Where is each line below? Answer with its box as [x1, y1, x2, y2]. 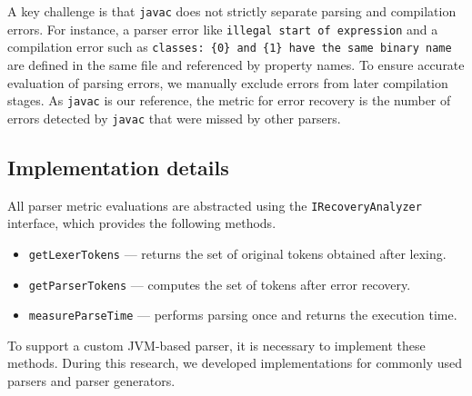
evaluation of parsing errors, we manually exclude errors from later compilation [7, 73, 448, 92]
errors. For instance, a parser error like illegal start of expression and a [7, 19, 438, 38]
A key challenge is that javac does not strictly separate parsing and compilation [7, 2, 457, 20]
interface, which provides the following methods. [7, 213, 276, 233]
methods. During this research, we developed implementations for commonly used [7, 353, 463, 372]
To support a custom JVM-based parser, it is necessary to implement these [7, 335, 426, 354]
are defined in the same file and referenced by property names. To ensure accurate [7, 54, 465, 74]
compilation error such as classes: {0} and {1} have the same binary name [7, 37, 452, 56]
